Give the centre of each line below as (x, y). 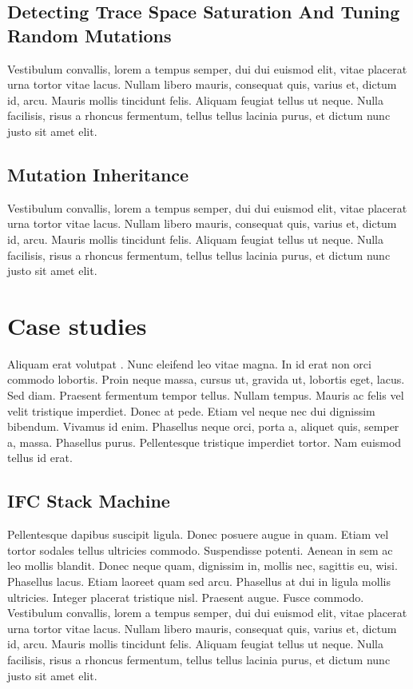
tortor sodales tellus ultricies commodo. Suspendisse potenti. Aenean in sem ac (200, 550)
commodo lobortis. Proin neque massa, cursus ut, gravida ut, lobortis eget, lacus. (206, 379)
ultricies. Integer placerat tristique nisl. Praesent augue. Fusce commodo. (186, 597)
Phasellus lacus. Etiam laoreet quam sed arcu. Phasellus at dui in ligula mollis (199, 581)
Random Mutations (89, 35)
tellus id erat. (40, 458)
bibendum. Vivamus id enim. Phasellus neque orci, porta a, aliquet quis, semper (203, 426)
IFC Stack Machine (89, 501)
